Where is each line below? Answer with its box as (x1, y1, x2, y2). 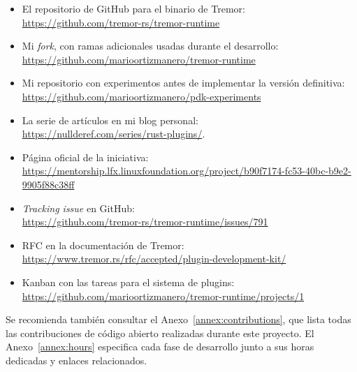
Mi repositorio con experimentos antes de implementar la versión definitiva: (22, 75, 345, 90)
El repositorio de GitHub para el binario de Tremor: (22, 1, 245, 15)
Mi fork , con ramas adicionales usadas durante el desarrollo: (22, 38, 279, 53)
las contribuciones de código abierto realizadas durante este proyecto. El (6, 325, 314, 340)
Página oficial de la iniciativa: (22, 149, 149, 164)
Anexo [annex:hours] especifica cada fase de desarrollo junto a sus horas (6, 339, 314, 354)
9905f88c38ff (22, 177, 75, 191)
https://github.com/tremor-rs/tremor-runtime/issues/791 (22, 214, 268, 229)
